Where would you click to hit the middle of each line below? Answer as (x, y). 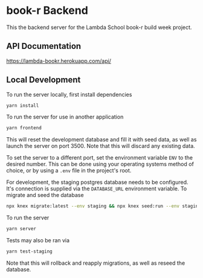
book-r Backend (47, 11)
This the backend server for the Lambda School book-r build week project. (99, 27)
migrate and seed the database (45, 195)
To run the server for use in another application (65, 117)
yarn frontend (24, 128)
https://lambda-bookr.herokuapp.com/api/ (59, 60)
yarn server (21, 229)
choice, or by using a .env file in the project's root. (69, 170)
